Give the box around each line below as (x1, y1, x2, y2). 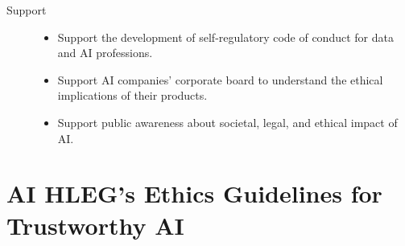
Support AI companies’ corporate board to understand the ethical (57, 71, 383, 88)
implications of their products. (57, 87, 208, 104)
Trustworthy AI (6, 208, 184, 241)
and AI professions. (57, 44, 153, 61)
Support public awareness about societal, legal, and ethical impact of (57, 113, 398, 130)
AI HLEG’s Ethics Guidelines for (6, 177, 382, 210)
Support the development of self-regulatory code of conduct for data (57, 28, 394, 45)
